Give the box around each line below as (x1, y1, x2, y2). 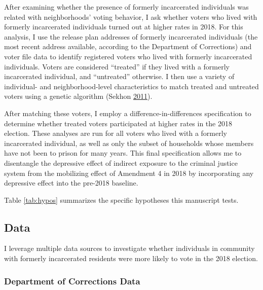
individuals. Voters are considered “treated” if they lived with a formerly (4, 61, 230, 71)
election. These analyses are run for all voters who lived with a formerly (4, 128, 227, 138)
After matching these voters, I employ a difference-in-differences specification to (4, 107, 251, 118)
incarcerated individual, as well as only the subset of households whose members (4, 137, 254, 148)
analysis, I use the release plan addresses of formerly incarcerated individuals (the (4, 31, 258, 42)
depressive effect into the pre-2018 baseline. (4, 177, 138, 188)
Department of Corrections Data (4, 274, 140, 287)
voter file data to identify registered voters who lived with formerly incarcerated (4, 51, 252, 61)
